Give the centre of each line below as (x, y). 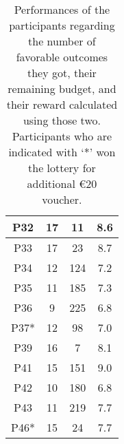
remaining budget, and (62, 88)
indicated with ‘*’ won (62, 152)
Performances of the (62, 9)
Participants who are (62, 136)
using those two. (62, 120)
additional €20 (62, 183)
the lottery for (62, 168)
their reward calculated (62, 104)
